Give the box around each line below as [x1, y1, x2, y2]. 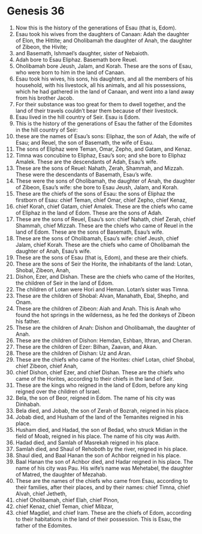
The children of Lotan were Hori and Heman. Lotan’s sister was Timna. [15, 285, 189, 293]
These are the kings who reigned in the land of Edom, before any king [15, 381, 188, 389]
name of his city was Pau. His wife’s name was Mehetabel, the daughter [15, 464, 194, 472]
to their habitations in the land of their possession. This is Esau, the [15, 515, 182, 523]
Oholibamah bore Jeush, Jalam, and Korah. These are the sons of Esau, [15, 62, 193, 70]
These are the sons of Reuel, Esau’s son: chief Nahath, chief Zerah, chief [15, 215, 196, 223]
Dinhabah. [15, 401, 41, 408]
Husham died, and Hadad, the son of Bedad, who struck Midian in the [15, 426, 188, 433]
